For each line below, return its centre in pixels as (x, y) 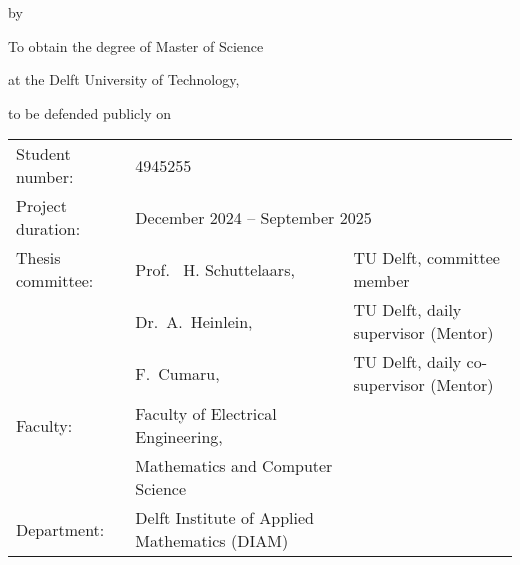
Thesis (38, 258)
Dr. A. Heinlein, (194, 321)
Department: (60, 529)
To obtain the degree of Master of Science (136, 45)
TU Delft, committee (426, 258)
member (381, 281)
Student (43, 154)
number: (45, 177)
